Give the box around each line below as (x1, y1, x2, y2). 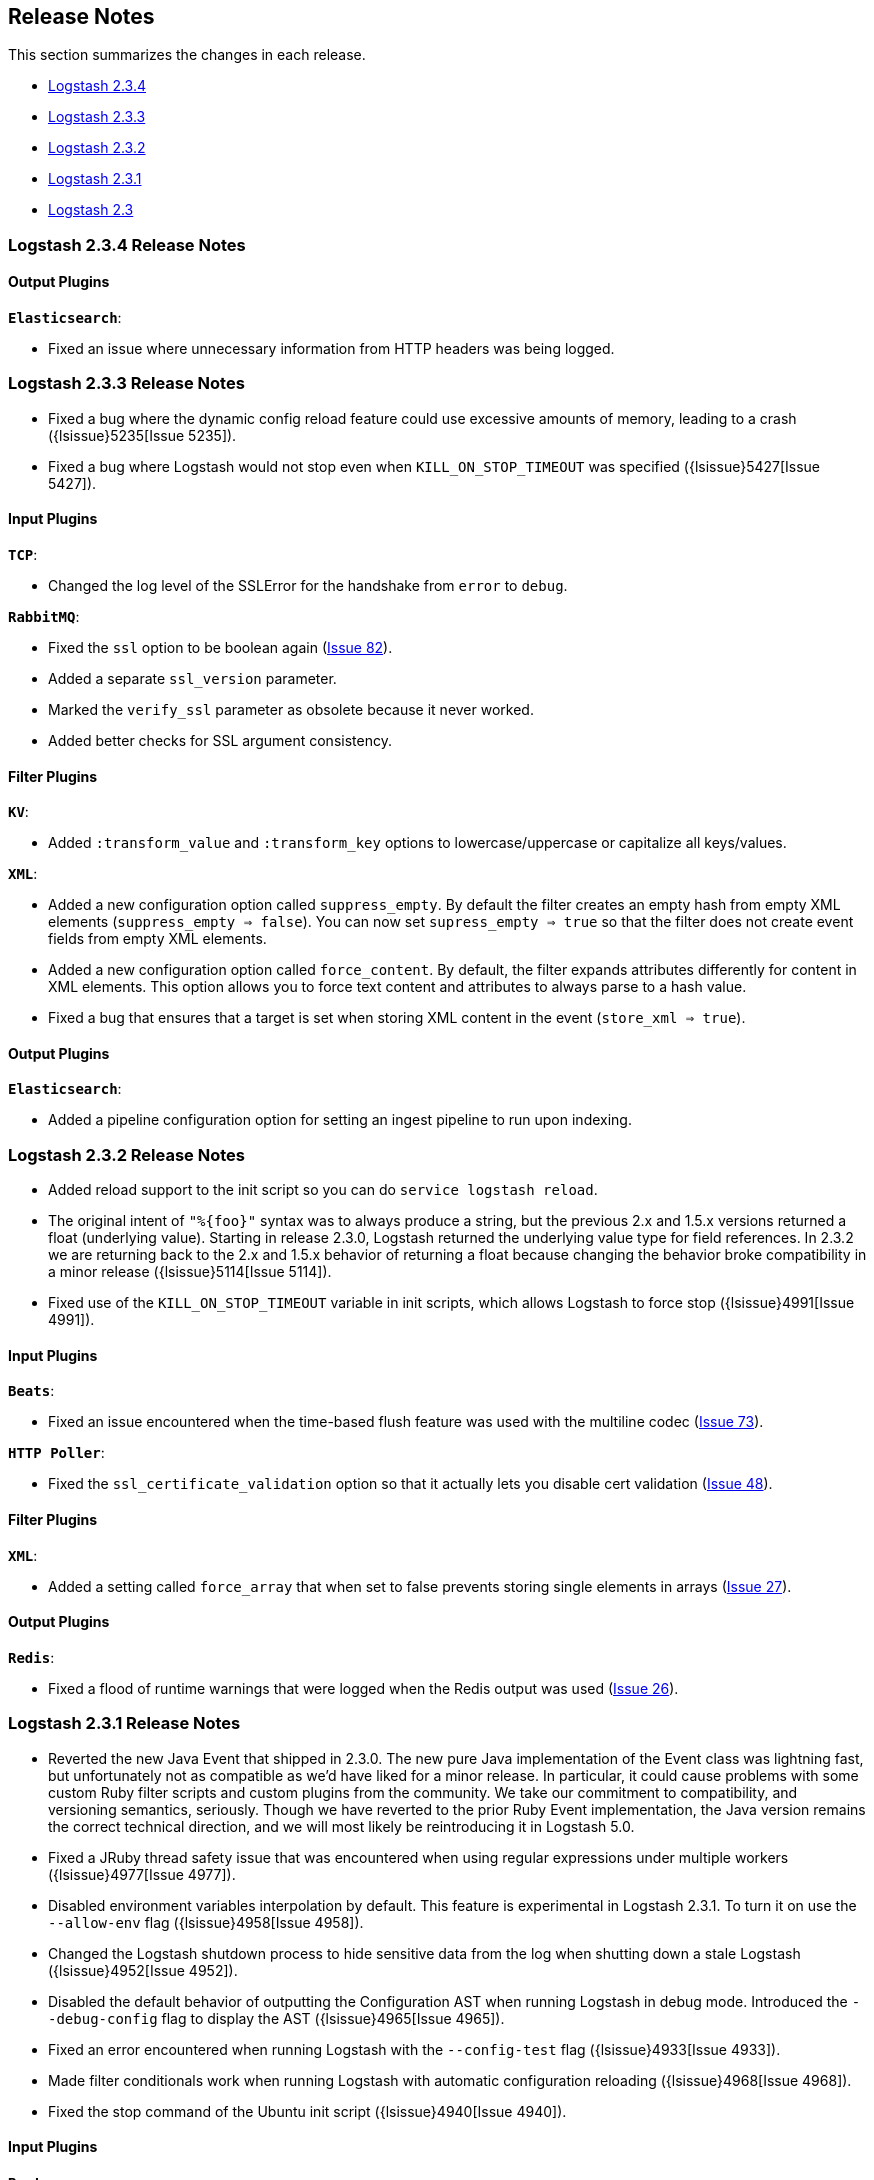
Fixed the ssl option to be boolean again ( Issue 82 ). (48, 638, 393, 656)
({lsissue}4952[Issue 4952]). (48, 1961, 238, 1979)
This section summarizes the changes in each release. (8, 46, 366, 64)
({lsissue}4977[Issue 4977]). (48, 1865, 236, 1883)
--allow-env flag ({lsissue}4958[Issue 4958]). (48, 1913, 364, 1931)
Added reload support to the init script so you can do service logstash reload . (48, 1181, 598, 1199)
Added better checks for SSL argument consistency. (48, 731, 392, 749)
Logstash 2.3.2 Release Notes (8, 1144, 245, 1165)
